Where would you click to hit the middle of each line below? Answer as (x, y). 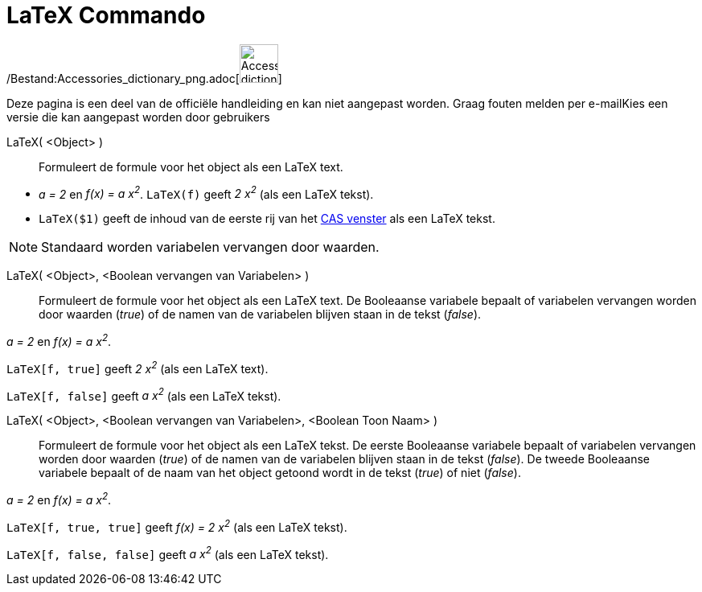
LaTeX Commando (106, 15)
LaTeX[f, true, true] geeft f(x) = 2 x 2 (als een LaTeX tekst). (177, 526)
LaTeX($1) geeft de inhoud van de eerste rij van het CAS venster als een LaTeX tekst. (267, 219)
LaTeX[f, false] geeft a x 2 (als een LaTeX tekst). (144, 395)
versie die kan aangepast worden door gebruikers (138, 117)
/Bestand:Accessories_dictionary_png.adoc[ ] (144, 78)
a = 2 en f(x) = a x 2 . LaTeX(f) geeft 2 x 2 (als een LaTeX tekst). (206, 193)
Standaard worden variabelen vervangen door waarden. (210, 247)
